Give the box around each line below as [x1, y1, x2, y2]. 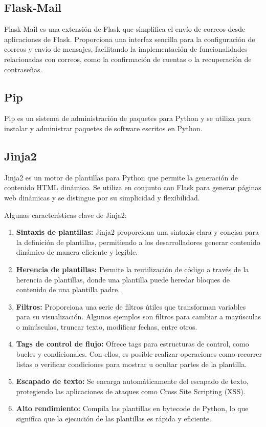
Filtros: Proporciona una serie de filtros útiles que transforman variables [16, 301, 246, 312]
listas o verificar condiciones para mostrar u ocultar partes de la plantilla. [16, 358, 247, 369]
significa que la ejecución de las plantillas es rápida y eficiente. [16, 413, 211, 424]
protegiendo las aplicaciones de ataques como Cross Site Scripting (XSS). [16, 385, 246, 396]
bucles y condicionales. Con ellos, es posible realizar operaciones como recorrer [16, 349, 262, 359]
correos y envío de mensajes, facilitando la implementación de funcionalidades [4, 44, 248, 54]
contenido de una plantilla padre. [16, 284, 120, 295]
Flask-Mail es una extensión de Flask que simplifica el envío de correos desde [4, 24, 246, 34]
